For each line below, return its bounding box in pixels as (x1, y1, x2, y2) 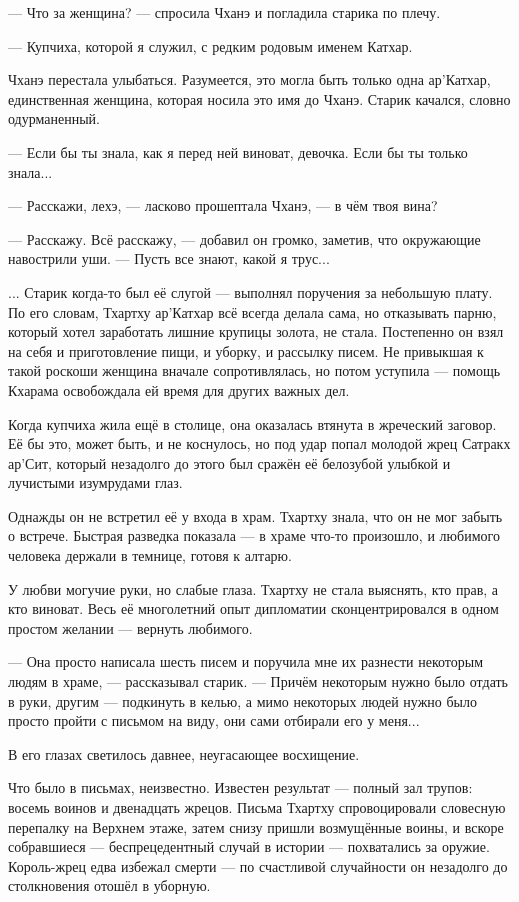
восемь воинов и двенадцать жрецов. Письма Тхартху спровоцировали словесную (8, 797, 506, 817)
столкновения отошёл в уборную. (8, 875, 211, 896)
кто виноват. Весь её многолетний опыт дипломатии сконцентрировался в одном (8, 598, 499, 619)
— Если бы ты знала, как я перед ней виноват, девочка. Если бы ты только (8, 141, 468, 162)
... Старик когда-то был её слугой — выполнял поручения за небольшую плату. (8, 281, 493, 302)
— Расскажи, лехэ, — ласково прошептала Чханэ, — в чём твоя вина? (8, 195, 438, 216)
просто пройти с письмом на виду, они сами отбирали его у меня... (8, 710, 420, 731)
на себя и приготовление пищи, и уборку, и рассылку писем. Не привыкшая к (8, 340, 484, 361)
